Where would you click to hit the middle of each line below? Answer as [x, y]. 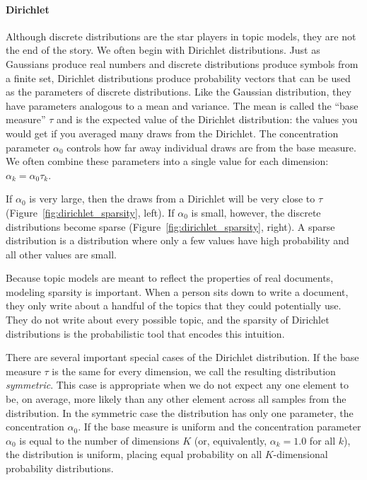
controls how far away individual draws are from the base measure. [211, 147]
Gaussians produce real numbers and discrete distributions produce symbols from [182, 63]
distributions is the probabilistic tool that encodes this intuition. [145, 333]
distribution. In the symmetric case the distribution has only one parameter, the [180, 412]
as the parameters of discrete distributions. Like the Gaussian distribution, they [179, 92]
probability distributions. [60, 468]
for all [322, 440]
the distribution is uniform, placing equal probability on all [134, 454]
